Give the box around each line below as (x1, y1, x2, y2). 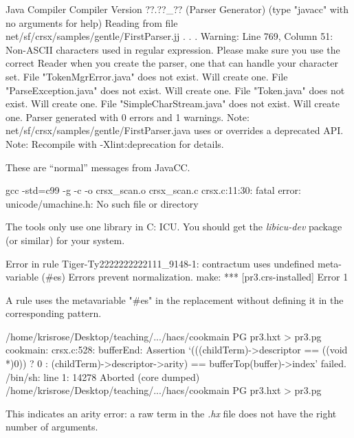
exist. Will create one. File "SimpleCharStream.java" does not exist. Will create (5, 96, 340, 111)
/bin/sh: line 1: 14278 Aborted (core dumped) (5, 369, 200, 384)
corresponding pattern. (5, 306, 102, 320)
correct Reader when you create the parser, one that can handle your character (5, 56, 338, 70)
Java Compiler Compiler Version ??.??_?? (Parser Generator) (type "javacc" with (5, 2, 349, 16)
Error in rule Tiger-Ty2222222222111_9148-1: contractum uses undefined (5, 256, 315, 270)
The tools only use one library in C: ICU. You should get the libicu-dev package (5, 219, 342, 234)
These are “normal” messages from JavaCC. (5, 160, 190, 174)
